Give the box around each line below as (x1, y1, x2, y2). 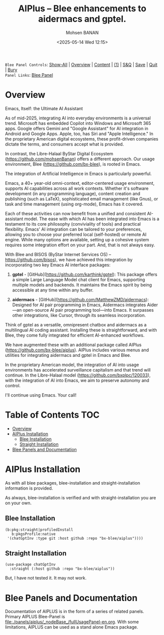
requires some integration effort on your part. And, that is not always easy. (5, 242, 155, 248)
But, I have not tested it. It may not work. (5, 575, 87, 581)
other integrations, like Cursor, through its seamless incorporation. (12, 312, 146, 318)
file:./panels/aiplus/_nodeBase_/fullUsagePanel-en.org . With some (5, 619, 139, 625)
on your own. (5, 500, 32, 506)
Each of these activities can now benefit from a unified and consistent (5, 210, 146, 216)
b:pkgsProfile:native (11, 531, 56, 536)
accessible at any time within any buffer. (12, 287, 94, 293)
